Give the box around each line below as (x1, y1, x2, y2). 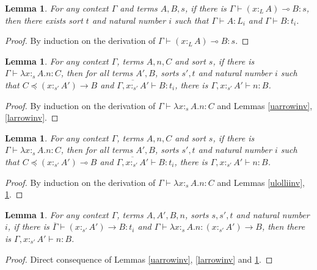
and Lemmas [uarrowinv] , (217, 99, 313, 112)
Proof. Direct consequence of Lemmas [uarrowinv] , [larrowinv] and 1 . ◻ (5, 252, 273, 265)
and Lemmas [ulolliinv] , (217, 176, 305, 188)
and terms (120, 2, 158, 14)
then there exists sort (5, 13, 83, 26)
